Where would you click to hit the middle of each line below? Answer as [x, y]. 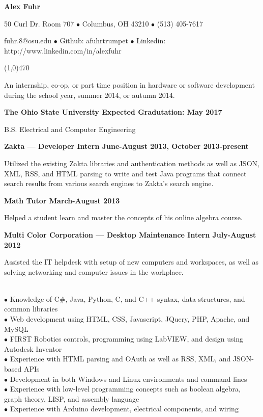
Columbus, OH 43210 [115, 23]
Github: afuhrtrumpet [94, 41]
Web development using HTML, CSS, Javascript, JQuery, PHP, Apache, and [130, 319]
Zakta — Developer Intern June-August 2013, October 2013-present [126, 146]
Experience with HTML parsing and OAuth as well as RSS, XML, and [120, 359]
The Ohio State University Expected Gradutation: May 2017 [113, 112]
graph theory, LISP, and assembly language [72, 398]
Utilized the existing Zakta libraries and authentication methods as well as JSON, [132, 163]
